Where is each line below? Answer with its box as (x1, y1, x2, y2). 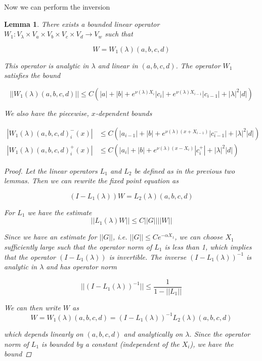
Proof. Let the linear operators (4, 165, 98, 176)
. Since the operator (189, 328, 250, 339)
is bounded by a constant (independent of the (41, 338, 180, 349)
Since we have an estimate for (4, 231, 97, 242)
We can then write (4, 302, 61, 312)
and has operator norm (46, 261, 117, 272)
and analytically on (123, 328, 183, 339)
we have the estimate (27, 207, 92, 217)
